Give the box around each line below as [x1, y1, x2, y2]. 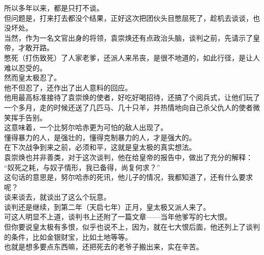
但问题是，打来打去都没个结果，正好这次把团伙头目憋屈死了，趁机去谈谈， [4, 12, 253, 23]
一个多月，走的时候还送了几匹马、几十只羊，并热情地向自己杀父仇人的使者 [4, 102, 253, 112]
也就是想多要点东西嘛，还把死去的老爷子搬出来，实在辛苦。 [4, 241, 203, 252]
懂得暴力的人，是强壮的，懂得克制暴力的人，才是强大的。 [4, 132, 196, 142]
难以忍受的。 [4, 62, 47, 73]
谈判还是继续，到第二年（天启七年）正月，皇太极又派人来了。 [4, 201, 210, 212]
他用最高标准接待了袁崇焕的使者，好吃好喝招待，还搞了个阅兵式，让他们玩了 [4, 92, 260, 103]
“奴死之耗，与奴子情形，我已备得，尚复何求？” [4, 162, 160, 172]
